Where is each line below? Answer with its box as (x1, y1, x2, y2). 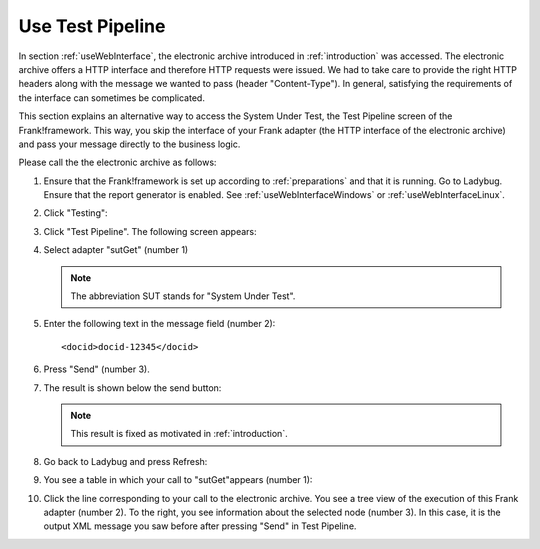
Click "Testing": (43, 207, 109, 219)
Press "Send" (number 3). (43, 363, 150, 375)
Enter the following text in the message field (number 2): (43, 318, 276, 330)
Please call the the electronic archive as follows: (18, 156, 217, 169)
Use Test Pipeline (18, 15, 166, 37)
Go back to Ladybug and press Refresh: (43, 455, 208, 467)
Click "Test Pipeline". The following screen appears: (43, 225, 257, 237)
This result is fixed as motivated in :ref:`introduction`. (70, 428, 289, 440)
